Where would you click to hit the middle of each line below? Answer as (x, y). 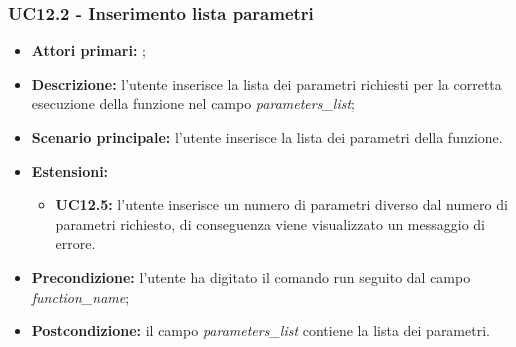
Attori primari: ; (88, 50)
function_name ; (80, 296)
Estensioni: (70, 170)
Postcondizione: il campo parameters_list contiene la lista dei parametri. (260, 330)
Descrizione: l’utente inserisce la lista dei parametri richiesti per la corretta (266, 83)
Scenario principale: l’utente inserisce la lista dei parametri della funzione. (267, 137)
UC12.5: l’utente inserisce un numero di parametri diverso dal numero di (281, 204)
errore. (75, 243)
